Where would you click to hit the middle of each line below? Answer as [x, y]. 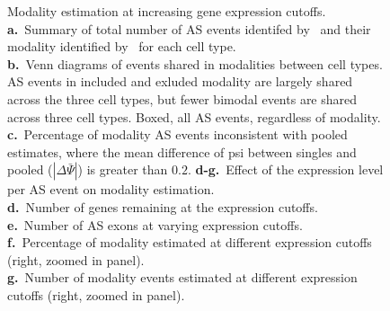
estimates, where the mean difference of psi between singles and [182, 151]
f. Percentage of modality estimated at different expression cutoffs [190, 242]
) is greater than [123, 169]
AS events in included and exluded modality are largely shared [180, 81]
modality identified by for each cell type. [122, 46]
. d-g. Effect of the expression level [285, 169]
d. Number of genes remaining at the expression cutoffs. [163, 206]
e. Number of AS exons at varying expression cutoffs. [155, 224]
